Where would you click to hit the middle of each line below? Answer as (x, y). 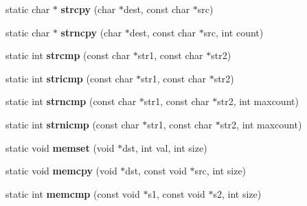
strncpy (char (91, 32)
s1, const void (177, 193)
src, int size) (220, 171)
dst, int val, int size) (165, 147)
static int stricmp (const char (69, 78)
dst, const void (156, 171)
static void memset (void (60, 147)
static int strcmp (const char (68, 55)
